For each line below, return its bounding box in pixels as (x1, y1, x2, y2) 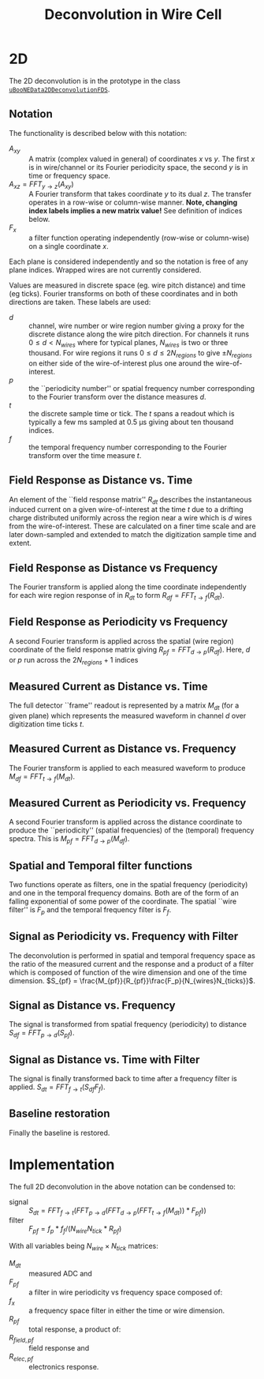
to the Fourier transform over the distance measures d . (28, 392, 207, 401)
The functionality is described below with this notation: (9, 128, 188, 137)
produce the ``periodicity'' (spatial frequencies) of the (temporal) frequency (9, 825, 255, 835)
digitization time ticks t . (9, 719, 85, 728)
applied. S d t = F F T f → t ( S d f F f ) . (9, 1082, 106, 1093)
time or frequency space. (28, 171, 111, 180)
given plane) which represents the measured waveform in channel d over (9, 711, 247, 720)
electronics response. (28, 1362, 99, 1371)
